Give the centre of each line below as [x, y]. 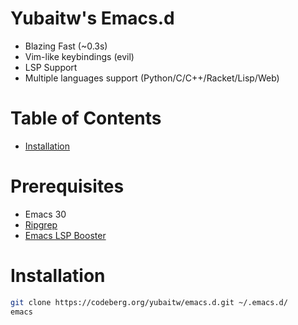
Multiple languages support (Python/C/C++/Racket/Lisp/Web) [152, 78]
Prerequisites [67, 186]
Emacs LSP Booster [65, 235]
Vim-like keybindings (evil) [79, 56]
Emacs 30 [45, 214]
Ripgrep [41, 224]
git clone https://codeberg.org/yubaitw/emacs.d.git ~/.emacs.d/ [149, 302]
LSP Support [51, 67]
